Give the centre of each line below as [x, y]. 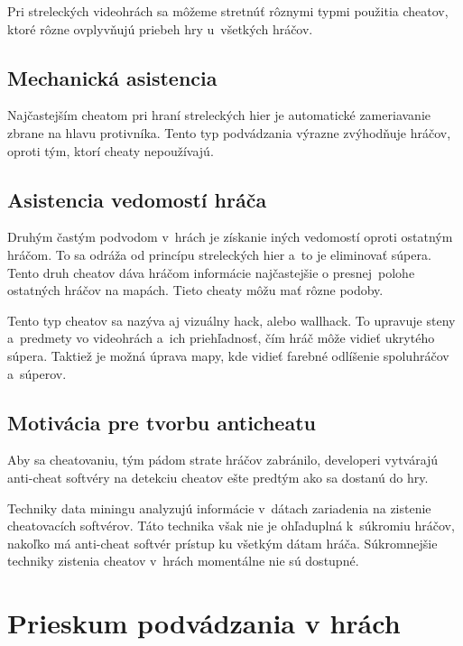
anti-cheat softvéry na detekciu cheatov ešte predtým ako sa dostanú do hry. [218, 477]
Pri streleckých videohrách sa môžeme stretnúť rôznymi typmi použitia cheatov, [228, 11]
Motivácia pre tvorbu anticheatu [162, 422]
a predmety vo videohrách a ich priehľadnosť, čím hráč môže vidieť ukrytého [221, 338]
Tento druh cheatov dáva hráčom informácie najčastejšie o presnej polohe [211, 272]
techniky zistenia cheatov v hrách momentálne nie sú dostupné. [183, 561]
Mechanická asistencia [112, 77]
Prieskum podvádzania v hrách [204, 623]
